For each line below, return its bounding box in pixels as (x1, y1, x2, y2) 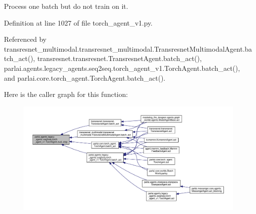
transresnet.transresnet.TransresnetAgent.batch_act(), (37, 53, 202, 63)
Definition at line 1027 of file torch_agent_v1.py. (4, 17, 153, 28)
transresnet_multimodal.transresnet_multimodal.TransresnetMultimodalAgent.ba (4, 43, 252, 54)
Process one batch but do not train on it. (4, 1, 128, 11)
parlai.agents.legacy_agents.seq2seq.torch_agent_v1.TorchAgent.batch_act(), (4, 62, 240, 73)
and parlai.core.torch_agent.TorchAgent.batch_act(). (4, 72, 166, 83)
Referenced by (4, 34, 47, 44)
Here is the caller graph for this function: (4, 89, 128, 99)
